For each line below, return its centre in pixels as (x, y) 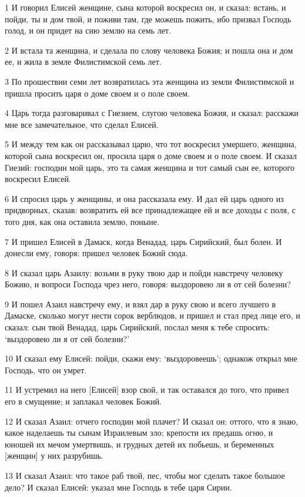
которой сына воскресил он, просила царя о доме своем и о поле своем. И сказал (151, 155)
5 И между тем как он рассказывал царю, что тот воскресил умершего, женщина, (151, 144)
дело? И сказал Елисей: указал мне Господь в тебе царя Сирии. (118, 487)
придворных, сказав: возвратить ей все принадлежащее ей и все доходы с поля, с (150, 210)
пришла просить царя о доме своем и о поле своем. (97, 93)
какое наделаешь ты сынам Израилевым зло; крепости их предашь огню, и (139, 433)
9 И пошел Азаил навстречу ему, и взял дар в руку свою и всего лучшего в (140, 304)
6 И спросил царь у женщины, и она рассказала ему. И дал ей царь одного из (144, 198)
